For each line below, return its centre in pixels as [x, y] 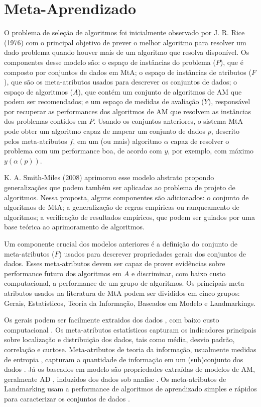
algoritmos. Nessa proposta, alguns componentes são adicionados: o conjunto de [126, 197]
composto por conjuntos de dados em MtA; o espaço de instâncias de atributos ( [128, 72]
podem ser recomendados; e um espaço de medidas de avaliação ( [104, 101]
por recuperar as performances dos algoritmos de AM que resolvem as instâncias [128, 111]
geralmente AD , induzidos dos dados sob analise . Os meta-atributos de [115, 379]
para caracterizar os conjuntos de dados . [67, 398]
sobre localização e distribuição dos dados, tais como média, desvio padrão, [119, 339]
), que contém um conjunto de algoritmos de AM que [160, 91]
